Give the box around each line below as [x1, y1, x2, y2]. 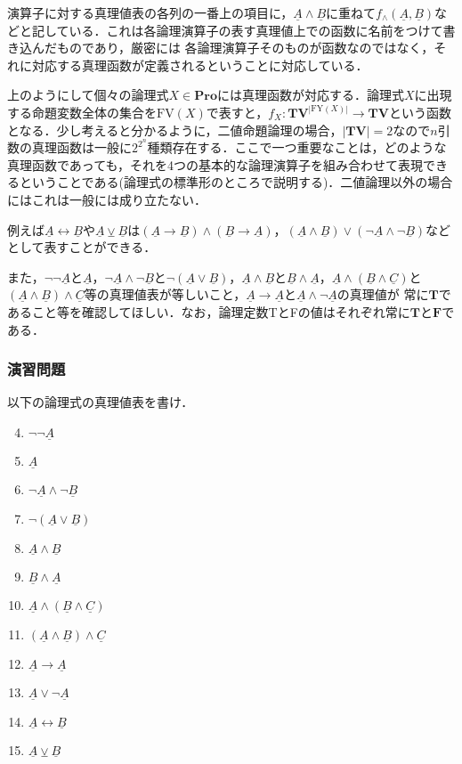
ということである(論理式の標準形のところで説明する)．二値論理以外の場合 [19, 173, 453, 191]
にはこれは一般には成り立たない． [7, 191, 207, 208]
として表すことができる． [7, 238, 157, 256]
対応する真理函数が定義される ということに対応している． [31, 55, 369, 74]
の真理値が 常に [336, 285, 429, 304]
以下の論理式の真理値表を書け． [7, 393, 194, 411]
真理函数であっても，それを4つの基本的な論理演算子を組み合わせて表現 [7, 155, 423, 174]
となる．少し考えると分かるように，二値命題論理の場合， [7, 120, 343, 139]
